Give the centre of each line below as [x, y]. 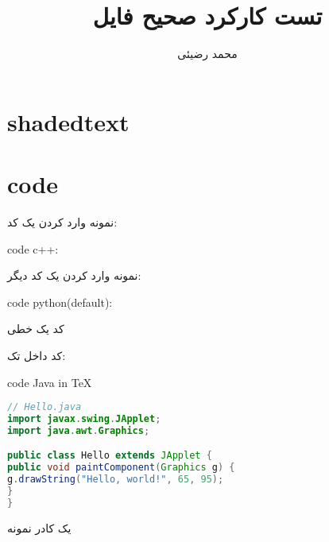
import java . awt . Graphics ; [79, 430]
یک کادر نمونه [39, 527]
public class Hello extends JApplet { [110, 456]
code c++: [33, 248]
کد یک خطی [36, 329]
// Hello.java [45, 407]
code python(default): [60, 302]
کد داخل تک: [37, 355]
